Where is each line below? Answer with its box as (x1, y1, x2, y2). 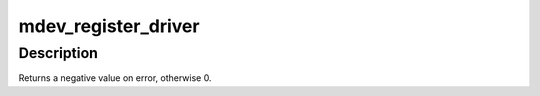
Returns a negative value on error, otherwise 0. (18, 72, 212, 84)
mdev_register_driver (18, 15, 200, 37)
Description (18, 44, 99, 62)
